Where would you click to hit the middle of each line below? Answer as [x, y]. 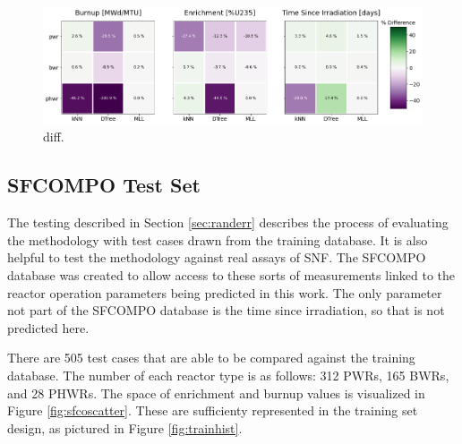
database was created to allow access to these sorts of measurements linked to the [231, 274]
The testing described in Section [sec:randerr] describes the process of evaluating [228, 222]
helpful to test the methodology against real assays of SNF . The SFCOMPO [217, 257]
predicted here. [48, 327]
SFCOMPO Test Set [104, 185]
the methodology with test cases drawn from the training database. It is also [218, 239]
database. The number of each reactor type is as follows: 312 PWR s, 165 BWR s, [228, 375]
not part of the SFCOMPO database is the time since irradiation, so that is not [226, 310]
